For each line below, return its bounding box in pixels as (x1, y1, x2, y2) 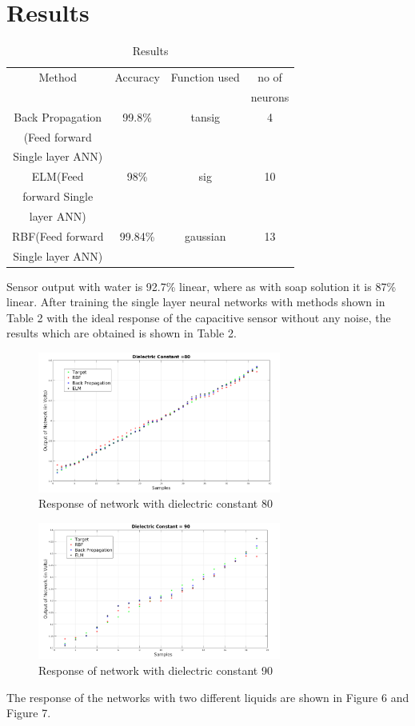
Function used (170, 68, 240, 85)
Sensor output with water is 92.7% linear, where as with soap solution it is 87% (6, 277, 397, 294)
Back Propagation (14, 108, 102, 125)
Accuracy (114, 68, 160, 85)
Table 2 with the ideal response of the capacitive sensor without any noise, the (6, 309, 391, 325)
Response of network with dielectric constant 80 (38, 495, 273, 512)
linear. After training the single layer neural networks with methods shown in (6, 293, 385, 310)
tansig (190, 108, 221, 125)
